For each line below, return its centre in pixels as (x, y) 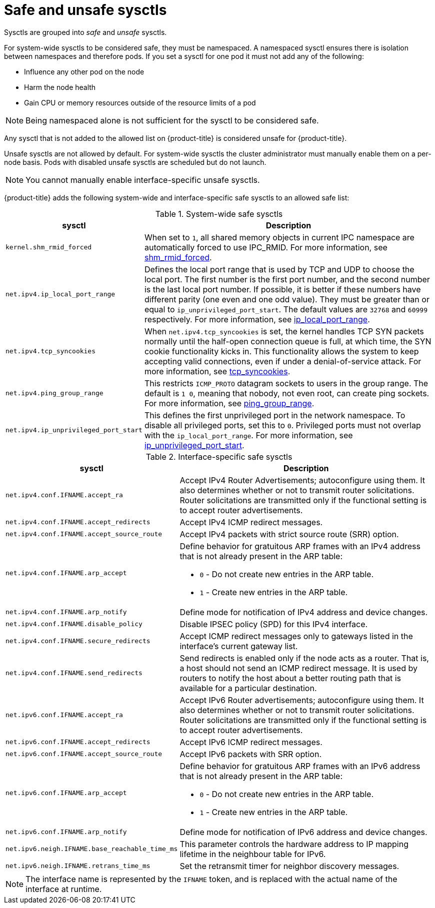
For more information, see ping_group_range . (229, 403)
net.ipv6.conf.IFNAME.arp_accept (66, 793)
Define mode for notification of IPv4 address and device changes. (304, 612)
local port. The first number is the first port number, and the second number (287, 279)
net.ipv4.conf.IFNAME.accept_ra (64, 495)
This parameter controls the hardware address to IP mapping (294, 844)
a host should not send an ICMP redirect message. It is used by (298, 668)
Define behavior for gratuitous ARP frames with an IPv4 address (300, 546)
